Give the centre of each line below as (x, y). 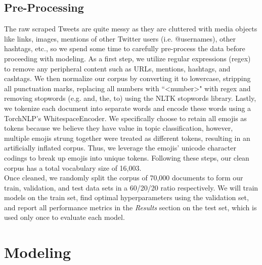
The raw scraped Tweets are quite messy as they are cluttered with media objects (131, 29)
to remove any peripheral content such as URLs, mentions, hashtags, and (117, 68)
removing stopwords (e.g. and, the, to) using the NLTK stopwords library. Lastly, (130, 98)
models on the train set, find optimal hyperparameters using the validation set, (126, 197)
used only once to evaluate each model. (64, 217)
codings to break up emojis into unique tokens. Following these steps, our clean (127, 157)
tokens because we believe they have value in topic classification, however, (119, 128)
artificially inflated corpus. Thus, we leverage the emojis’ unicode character (120, 148)
